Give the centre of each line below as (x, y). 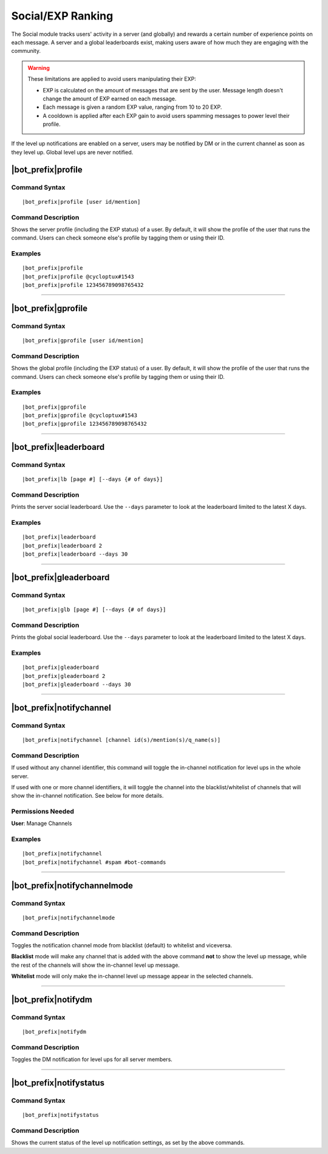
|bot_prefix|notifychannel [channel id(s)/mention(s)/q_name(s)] (121, 740)
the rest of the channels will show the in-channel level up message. (96, 965)
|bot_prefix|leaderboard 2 (62, 545)
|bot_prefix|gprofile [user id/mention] (83, 341)
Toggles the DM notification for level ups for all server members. (92, 1059)
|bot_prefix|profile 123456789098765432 (83, 285)
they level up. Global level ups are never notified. (72, 152)
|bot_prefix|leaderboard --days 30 (75, 554)
